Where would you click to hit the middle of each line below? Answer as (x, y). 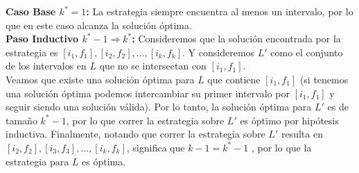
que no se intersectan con (153, 66)
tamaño (21, 120)
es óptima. (104, 161)
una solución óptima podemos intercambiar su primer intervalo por (148, 93)
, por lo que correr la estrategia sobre (145, 120)
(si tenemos (324, 79)
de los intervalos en (46, 66)
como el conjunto (307, 52)
